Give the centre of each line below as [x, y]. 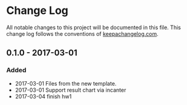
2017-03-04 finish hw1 [43, 96]
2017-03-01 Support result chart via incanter [71, 90]
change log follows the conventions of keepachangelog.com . [82, 33]
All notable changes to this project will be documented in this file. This [94, 27]
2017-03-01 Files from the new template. [66, 83]
